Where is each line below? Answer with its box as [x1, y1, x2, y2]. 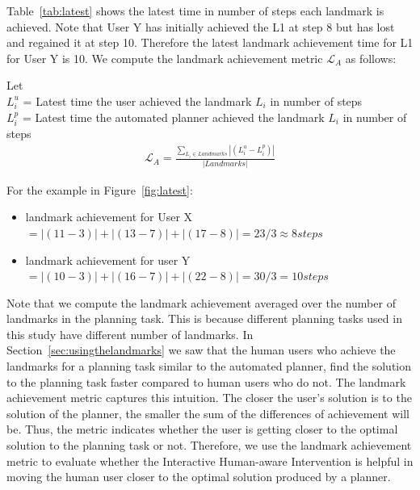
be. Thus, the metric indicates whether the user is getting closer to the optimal [6, 421, 398, 438]
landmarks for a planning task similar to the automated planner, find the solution [6, 358, 412, 375]
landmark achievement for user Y [25, 251, 191, 268]
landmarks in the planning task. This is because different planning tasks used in [6, 310, 402, 327]
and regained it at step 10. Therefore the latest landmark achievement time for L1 [6, 34, 414, 51]
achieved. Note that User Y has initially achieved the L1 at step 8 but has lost [6, 18, 395, 35]
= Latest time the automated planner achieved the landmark [22, 108, 325, 125]
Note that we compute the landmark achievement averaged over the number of [6, 294, 396, 311]
